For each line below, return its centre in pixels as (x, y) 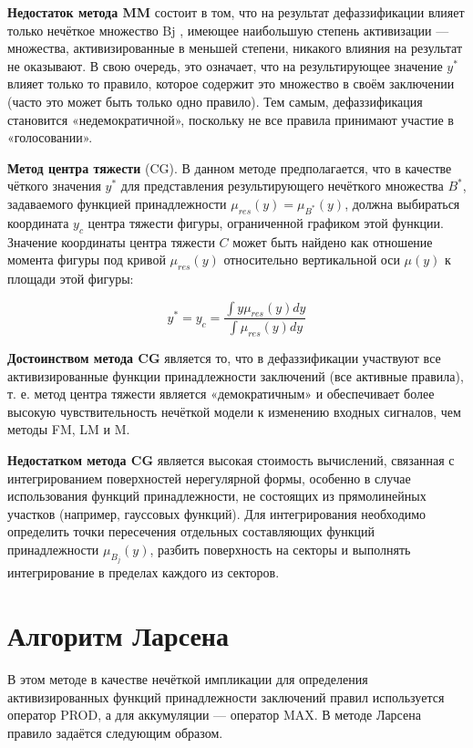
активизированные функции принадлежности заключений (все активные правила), (236, 375)
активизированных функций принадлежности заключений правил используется (226, 696)
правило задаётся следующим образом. (115, 732)
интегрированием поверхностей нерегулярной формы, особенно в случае (209, 478)
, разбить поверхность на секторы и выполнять (280, 549)
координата (38, 222)
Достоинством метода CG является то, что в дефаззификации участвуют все (224, 357)
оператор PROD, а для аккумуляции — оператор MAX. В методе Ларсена (214, 715)
